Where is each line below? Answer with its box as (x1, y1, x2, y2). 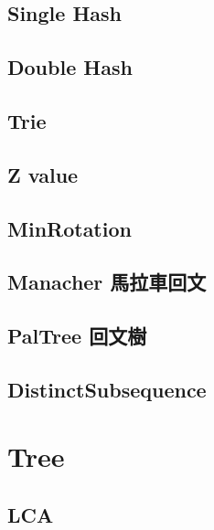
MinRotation (7, 214, 132, 242)
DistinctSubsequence (7, 375, 207, 403)
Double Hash (7, 53, 133, 81)
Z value (7, 160, 79, 188)
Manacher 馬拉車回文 (7, 268, 207, 296)
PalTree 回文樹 (7, 322, 147, 350)
